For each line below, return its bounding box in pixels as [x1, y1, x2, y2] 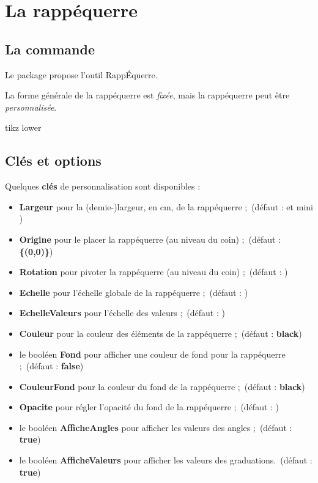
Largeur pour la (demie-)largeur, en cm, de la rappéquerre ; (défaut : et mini [19, 200, 313, 213]
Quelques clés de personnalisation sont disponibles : [5, 180, 201, 193]
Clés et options [5, 151, 102, 170]
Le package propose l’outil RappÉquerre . [5, 68, 158, 81]
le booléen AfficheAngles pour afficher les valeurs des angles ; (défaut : [19, 421, 292, 433]
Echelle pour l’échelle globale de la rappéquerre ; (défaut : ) [19, 286, 248, 298]
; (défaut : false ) [19, 359, 84, 372]
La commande [5, 39, 95, 58]
